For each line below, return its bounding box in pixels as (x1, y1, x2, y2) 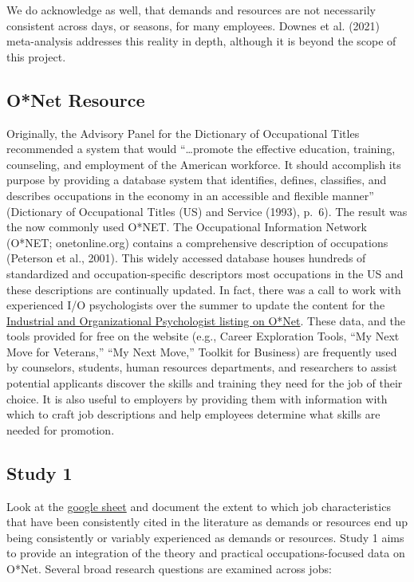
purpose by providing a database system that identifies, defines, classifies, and (6, 171, 387, 188)
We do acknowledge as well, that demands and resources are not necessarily (6, 2, 376, 18)
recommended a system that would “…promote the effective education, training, (6, 140, 396, 157)
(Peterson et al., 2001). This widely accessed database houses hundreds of (6, 250, 366, 266)
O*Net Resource (6, 87, 145, 112)
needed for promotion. (6, 421, 115, 438)
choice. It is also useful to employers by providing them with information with (6, 390, 388, 407)
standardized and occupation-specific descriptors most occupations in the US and (6, 265, 404, 281)
